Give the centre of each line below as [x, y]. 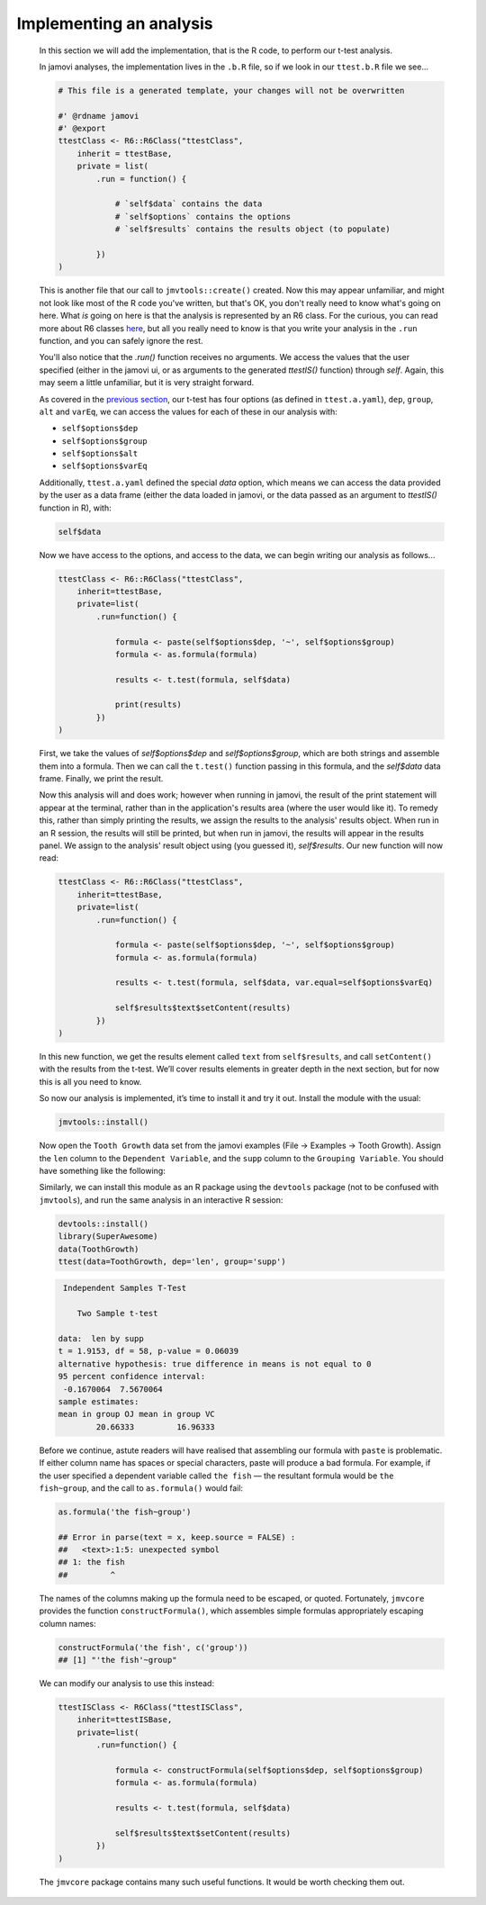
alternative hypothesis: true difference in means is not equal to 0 [215, 1363]
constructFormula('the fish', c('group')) [153, 1647]
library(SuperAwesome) [108, 1237]
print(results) [148, 705]
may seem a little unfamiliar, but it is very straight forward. [147, 383]
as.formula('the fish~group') [125, 1512]
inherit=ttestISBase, [125, 1720]
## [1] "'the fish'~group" [117, 1660]
